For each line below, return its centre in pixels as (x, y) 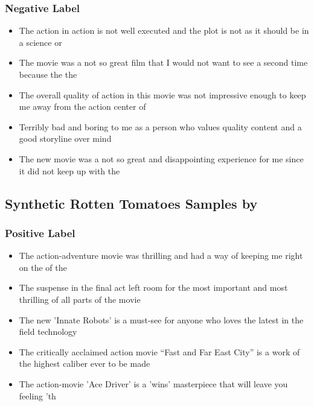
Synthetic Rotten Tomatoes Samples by (131, 203)
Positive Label (40, 233)
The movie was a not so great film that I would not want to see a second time (163, 62)
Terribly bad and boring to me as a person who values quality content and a (160, 126)
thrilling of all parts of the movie (80, 299)
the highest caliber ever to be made (85, 363)
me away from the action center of (82, 106)
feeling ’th (37, 395)
